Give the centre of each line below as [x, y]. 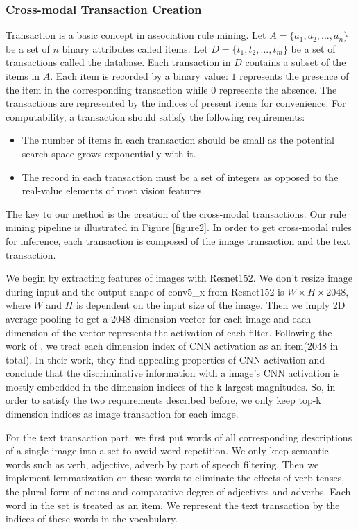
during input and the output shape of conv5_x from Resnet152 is [145, 291]
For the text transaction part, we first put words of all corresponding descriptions [179, 437]
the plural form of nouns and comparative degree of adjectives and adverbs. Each [178, 491]
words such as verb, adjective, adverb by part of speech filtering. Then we [162, 464]
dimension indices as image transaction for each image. [122, 414]
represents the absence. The [278, 89]
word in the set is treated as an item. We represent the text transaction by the [173, 505]
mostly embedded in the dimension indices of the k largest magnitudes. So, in [171, 386]
